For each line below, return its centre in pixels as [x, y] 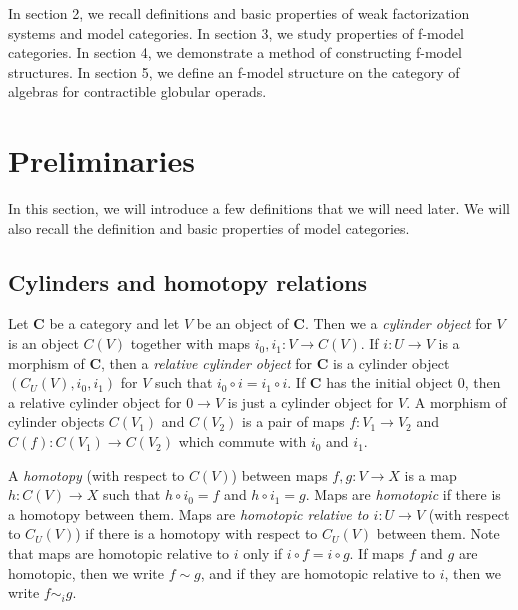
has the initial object [390, 382]
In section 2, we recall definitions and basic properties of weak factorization [239, 13]
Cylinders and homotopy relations [187, 281]
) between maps [279, 474]
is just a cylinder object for [310, 401]
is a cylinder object [391, 362]
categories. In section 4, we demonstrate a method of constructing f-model [235, 52]
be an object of [242, 323]
